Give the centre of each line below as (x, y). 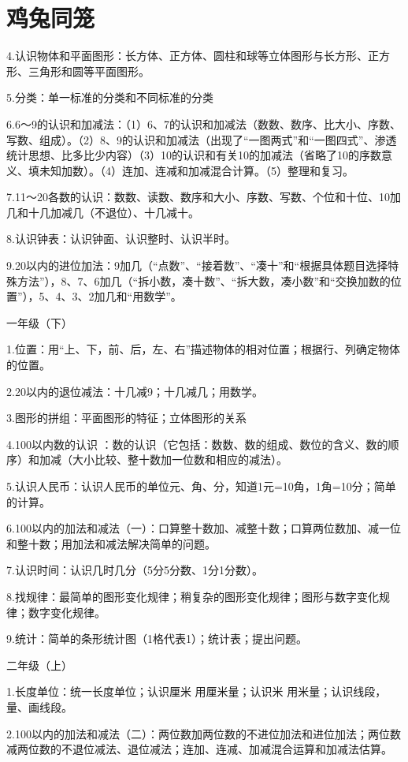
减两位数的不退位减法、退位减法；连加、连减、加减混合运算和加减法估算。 (199, 749)
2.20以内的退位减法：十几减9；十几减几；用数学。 (135, 391)
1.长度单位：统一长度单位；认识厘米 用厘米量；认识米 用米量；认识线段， (197, 691)
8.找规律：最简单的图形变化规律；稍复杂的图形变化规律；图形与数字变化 (193, 596)
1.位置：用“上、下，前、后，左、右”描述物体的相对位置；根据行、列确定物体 (204, 349)
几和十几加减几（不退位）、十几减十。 (103, 212)
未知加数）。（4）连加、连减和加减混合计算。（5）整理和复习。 (196, 170)
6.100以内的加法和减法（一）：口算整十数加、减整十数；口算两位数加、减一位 (204, 528)
